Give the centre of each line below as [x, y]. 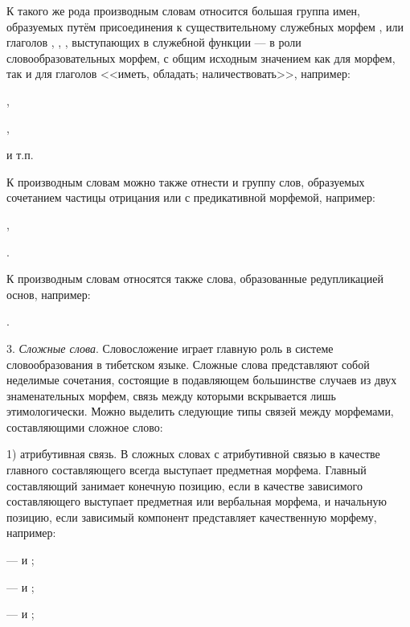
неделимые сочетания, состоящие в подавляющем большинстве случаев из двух [202, 380]
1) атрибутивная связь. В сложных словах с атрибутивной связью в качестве [193, 454]
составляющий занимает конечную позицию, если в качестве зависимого [184, 485]
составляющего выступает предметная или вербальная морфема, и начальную [197, 501]
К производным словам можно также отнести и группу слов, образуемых [186, 181]
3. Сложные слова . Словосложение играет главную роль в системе [170, 348]
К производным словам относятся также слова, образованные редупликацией [195, 279]
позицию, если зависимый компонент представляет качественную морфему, [192, 516]
